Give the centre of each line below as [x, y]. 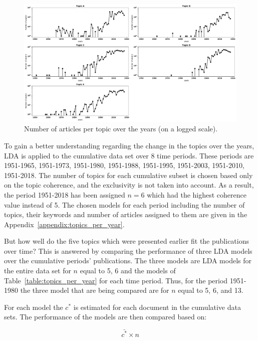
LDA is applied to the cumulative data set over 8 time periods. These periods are [129, 155]
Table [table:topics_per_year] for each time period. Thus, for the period [116, 280]
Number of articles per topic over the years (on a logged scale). [121, 129]
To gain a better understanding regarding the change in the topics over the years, [129, 145]
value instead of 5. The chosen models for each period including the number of [124, 204]
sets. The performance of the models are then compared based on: [105, 317]
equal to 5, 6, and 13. [211, 290]
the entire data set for [38, 271]
